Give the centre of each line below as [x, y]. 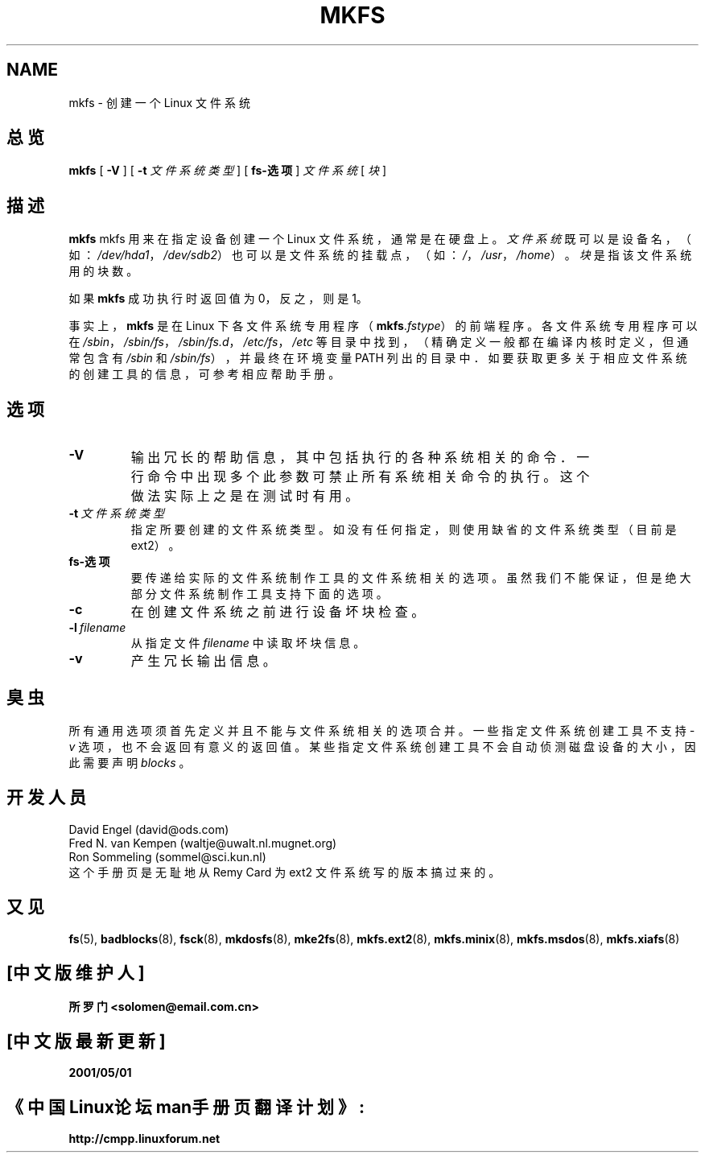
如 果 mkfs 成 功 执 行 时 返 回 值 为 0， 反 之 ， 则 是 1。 [218, 299]
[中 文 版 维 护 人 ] [76, 973]
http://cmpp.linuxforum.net [144, 1139]
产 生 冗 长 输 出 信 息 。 [203, 661]
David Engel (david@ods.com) [149, 829]
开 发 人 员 [46, 798]
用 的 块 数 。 [103, 271]
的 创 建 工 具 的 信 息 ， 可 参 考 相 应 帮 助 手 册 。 [204, 374]
